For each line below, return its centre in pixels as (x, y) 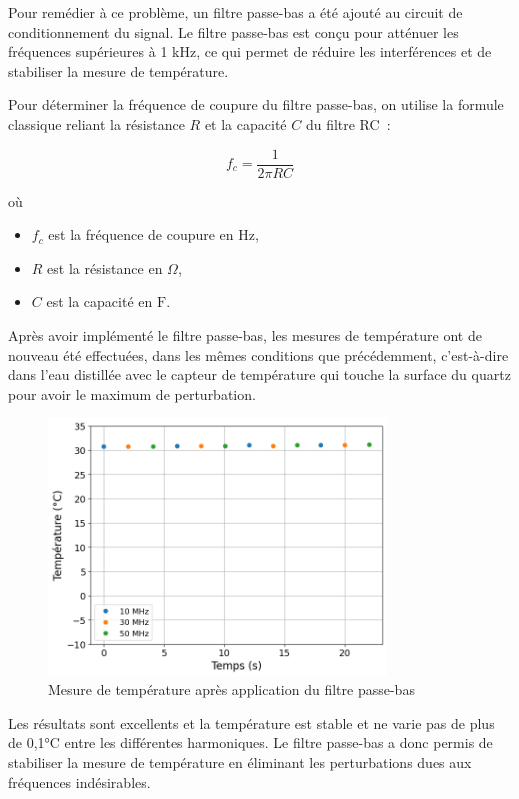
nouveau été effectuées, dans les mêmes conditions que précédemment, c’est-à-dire (258, 354)
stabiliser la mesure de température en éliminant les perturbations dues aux (240, 761)
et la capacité (245, 123)
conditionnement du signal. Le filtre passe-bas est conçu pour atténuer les (233, 31)
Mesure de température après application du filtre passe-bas (231, 689)
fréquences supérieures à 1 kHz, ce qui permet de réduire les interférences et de (250, 51)
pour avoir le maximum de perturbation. (132, 393)
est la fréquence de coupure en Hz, (153, 234)
